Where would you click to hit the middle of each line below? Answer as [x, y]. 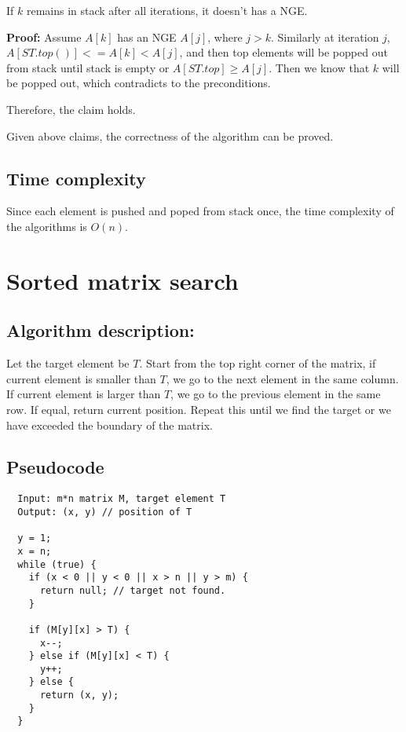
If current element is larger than [84, 394]
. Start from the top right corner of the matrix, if [258, 363]
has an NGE [147, 37]
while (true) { [57, 564]
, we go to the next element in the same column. [282, 378]
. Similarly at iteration [325, 37]
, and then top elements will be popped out [283, 52]
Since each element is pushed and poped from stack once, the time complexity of [200, 211]
